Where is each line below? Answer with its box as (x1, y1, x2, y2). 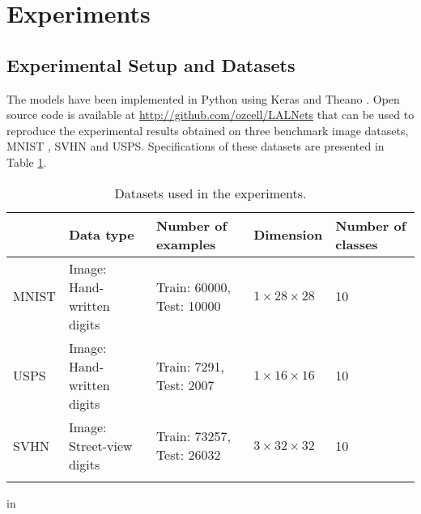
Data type (68, 225, 134, 244)
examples (155, 234, 216, 253)
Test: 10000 (155, 295, 221, 315)
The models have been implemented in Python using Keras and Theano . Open (6, 90, 400, 107)
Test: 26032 (155, 445, 221, 465)
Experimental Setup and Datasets (6, 52, 296, 77)
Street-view (68, 435, 133, 455)
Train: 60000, (155, 277, 231, 296)
